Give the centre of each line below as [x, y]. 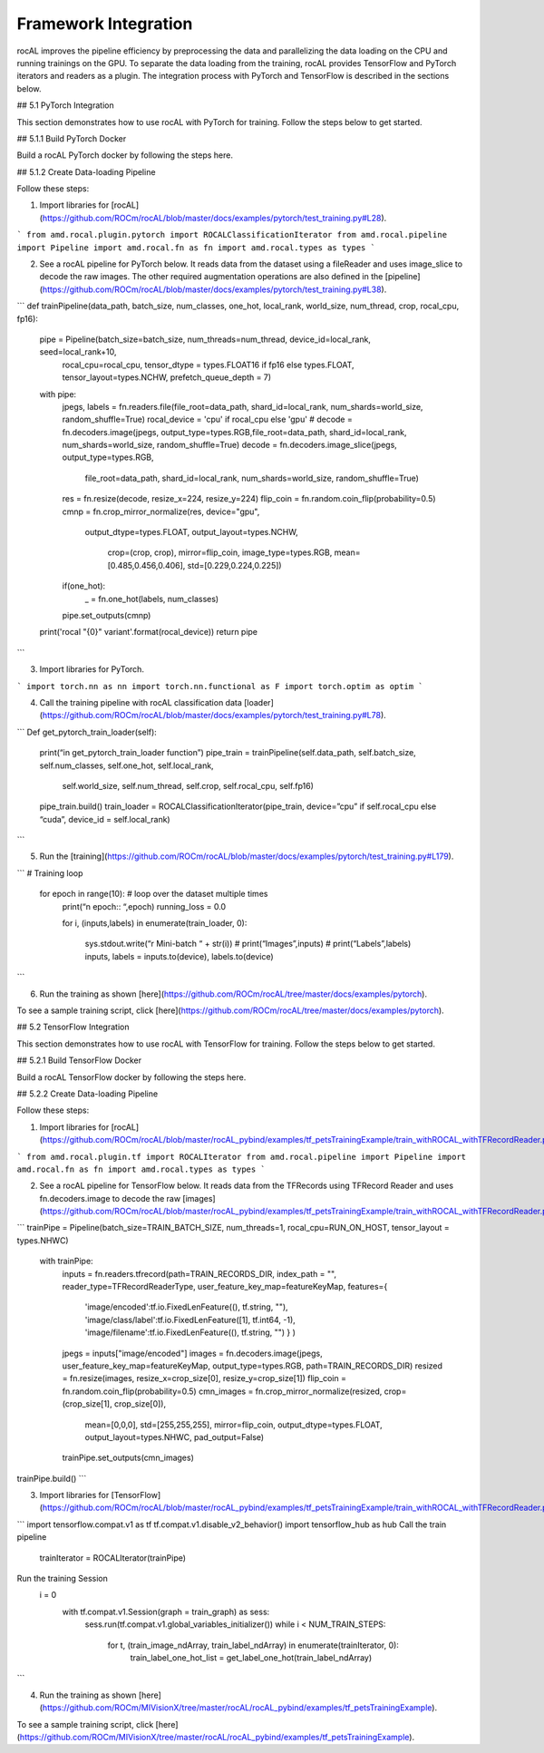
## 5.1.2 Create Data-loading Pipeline [86, 171]
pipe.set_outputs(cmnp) [107, 615]
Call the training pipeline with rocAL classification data [141, 702]
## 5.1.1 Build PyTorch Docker [72, 138]
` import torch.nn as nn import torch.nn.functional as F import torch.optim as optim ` [220, 686]
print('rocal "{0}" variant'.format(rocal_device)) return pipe [149, 632]
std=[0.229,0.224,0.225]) [234, 565]
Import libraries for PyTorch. [92, 669]
